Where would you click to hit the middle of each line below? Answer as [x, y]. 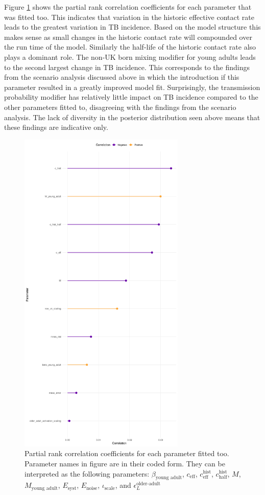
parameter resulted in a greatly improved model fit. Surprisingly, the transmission [132, 87]
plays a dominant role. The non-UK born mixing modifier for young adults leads [130, 57]
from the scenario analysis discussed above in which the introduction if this [122, 77]
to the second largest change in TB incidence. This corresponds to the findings [127, 67]
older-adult [149, 484]
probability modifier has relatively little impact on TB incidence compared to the [131, 97]
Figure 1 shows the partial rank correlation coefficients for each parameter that [128, 7]
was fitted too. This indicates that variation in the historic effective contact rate [129, 17]
